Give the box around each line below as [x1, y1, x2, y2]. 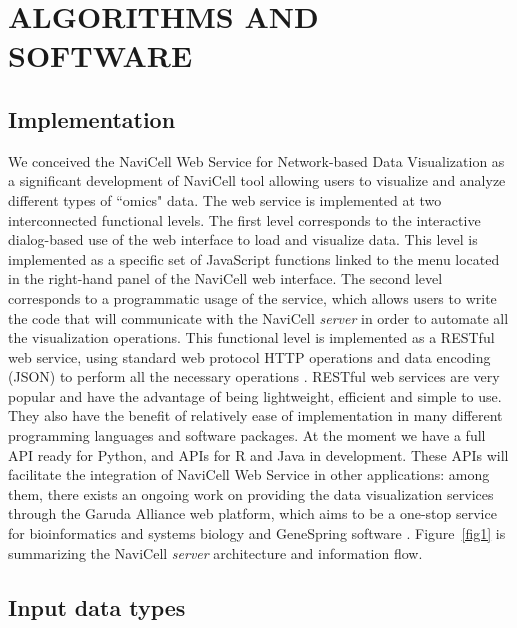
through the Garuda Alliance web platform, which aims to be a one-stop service [8, 503, 497, 524]
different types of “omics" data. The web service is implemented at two [8, 189, 442, 210]
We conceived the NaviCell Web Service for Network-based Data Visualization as [8, 150, 505, 171]
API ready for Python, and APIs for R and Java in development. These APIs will [8, 444, 509, 465]
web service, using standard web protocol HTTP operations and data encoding [8, 346, 491, 367]
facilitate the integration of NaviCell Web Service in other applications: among [8, 464, 490, 485]
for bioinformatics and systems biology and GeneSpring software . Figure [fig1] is [8, 523, 506, 544]
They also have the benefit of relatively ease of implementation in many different [8, 405, 503, 426]
